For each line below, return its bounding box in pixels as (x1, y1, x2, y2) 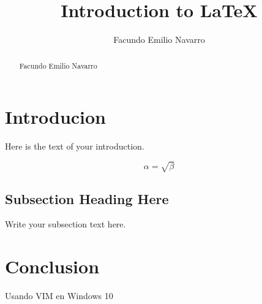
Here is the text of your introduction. (5, 140, 144, 153)
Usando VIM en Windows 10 (5, 289, 113, 302)
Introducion (5, 104, 107, 129)
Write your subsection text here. (5, 218, 126, 230)
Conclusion (5, 254, 100, 279)
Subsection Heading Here (5, 189, 169, 208)
